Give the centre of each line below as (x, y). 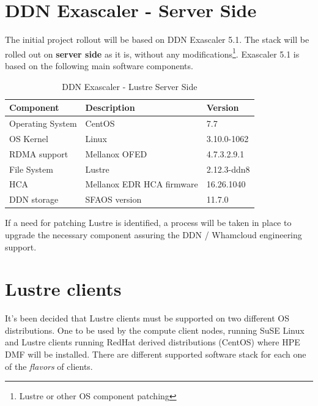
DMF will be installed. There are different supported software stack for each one (156, 354)
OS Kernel (29, 138)
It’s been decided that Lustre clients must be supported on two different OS (147, 318)
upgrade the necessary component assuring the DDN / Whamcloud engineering (153, 234)
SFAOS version (113, 199)
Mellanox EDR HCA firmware (142, 184)
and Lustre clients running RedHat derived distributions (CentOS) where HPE (153, 342)
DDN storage (34, 199)
